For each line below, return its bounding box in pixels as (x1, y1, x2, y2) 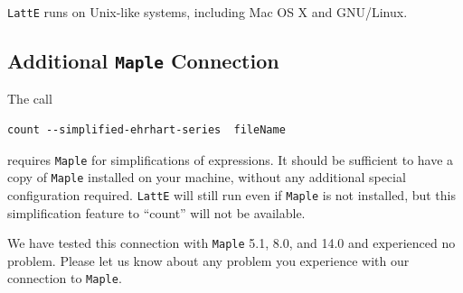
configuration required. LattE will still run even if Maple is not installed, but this (7, 185, 457, 204)
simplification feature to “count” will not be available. (7, 203, 306, 222)
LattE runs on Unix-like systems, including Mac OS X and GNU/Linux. (7, 3, 408, 21)
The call (7, 89, 52, 108)
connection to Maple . (7, 269, 122, 288)
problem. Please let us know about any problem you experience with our (7, 251, 410, 270)
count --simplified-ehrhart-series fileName (7, 124, 286, 137)
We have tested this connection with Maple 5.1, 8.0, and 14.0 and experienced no (7, 233, 456, 252)
